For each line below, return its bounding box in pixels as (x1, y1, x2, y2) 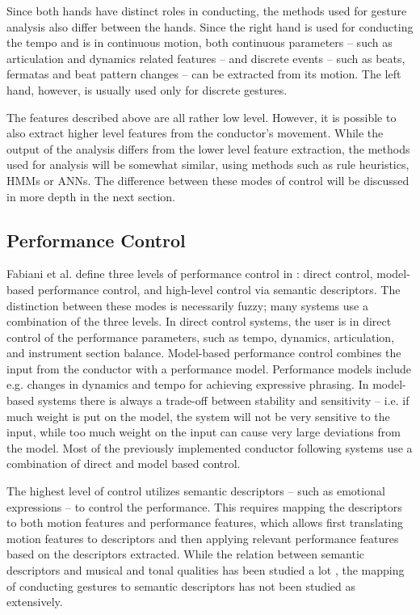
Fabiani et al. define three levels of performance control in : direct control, (6, 265, 373, 282)
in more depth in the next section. (6, 187, 175, 204)
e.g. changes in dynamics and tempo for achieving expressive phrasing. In (6, 376, 369, 393)
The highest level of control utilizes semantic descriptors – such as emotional (6, 482, 385, 499)
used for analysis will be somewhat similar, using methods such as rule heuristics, (6, 156, 409, 173)
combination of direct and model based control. (6, 455, 241, 472)
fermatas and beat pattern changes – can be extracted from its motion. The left (6, 65, 401, 82)
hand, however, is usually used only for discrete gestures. (6, 81, 288, 98)
